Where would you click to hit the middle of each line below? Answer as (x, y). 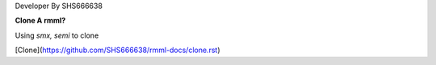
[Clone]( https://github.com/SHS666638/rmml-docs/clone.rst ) (118, 50)
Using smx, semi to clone (57, 35)
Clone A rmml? (40, 21)
